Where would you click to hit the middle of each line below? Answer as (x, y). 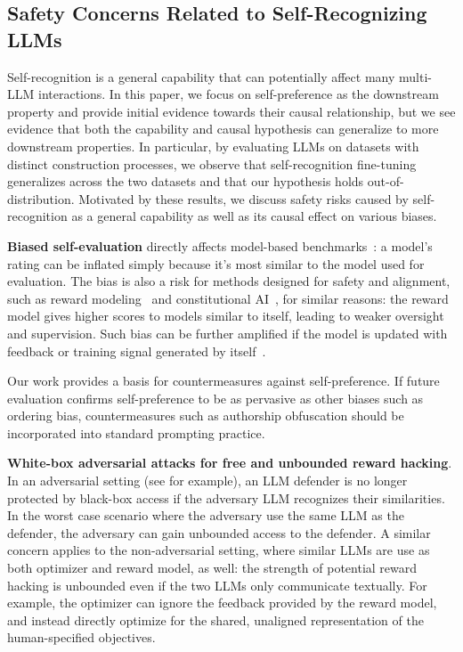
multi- (415, 76)
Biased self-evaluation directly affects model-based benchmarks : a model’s (220, 245)
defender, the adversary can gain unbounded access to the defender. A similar (219, 532)
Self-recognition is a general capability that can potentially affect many (201, 76)
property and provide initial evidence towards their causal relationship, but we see (231, 111)
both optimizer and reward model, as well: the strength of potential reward (212, 568)
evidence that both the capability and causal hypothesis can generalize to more (223, 129)
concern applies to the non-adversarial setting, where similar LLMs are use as (219, 550)
